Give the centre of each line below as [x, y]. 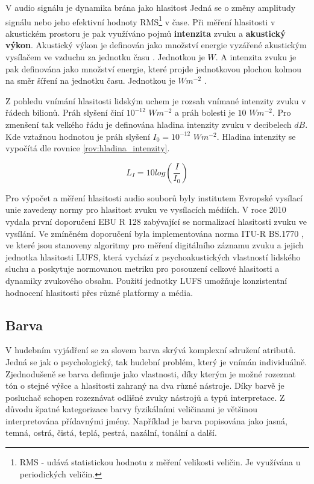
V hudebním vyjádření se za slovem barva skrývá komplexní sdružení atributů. [151, 350]
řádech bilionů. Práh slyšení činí [65, 112]
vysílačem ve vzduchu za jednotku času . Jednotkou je [105, 57]
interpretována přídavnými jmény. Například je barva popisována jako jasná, [146, 420]
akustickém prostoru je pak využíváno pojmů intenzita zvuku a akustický [146, 33]
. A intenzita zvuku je [256, 57]
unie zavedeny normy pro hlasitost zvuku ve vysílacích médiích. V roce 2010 [146, 209]
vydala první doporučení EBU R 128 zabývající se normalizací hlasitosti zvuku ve [156, 221]
